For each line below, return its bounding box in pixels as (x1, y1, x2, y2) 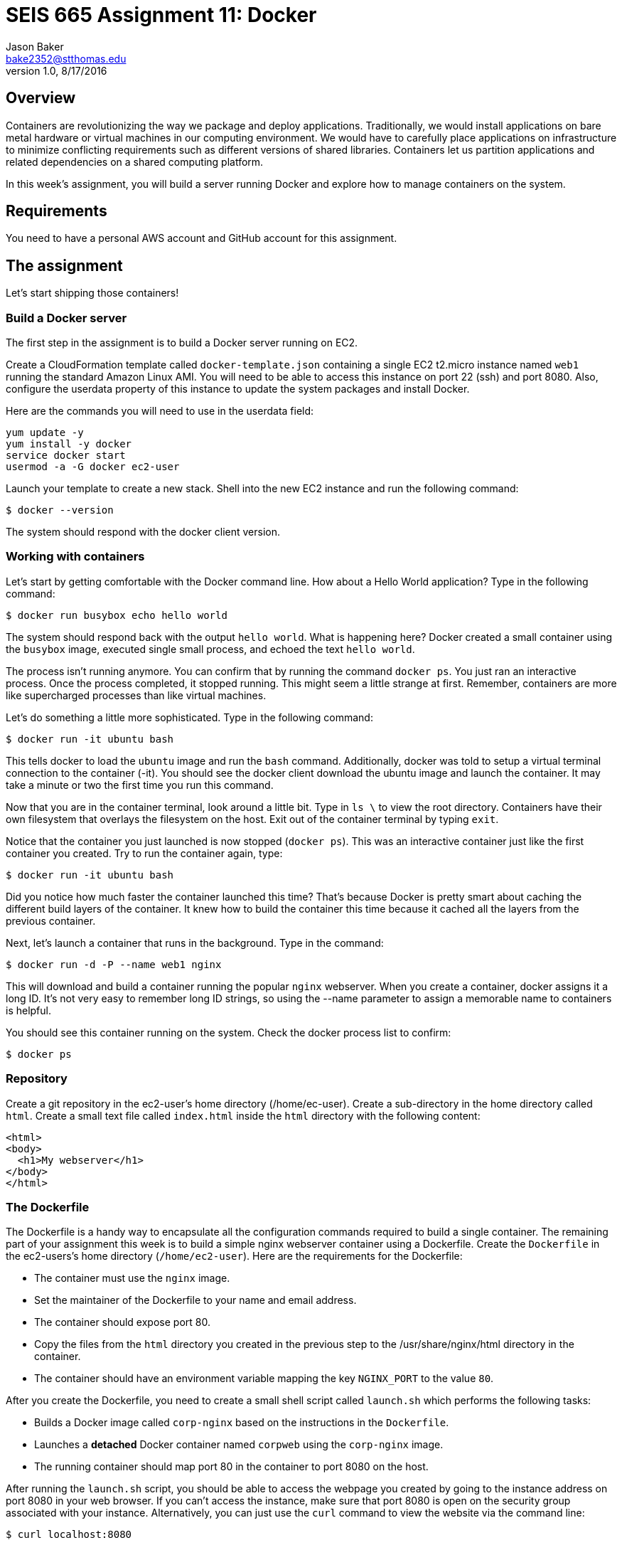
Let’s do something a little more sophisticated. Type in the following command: (6, 711, 373, 723)
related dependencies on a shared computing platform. (6, 155, 264, 168)
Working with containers (6, 549, 145, 564)
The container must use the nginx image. (34, 1272, 230, 1285)
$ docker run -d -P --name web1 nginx (6, 958, 222, 970)
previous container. (6, 914, 96, 927)
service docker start (6, 450, 126, 462)
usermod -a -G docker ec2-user (6, 461, 180, 473)
